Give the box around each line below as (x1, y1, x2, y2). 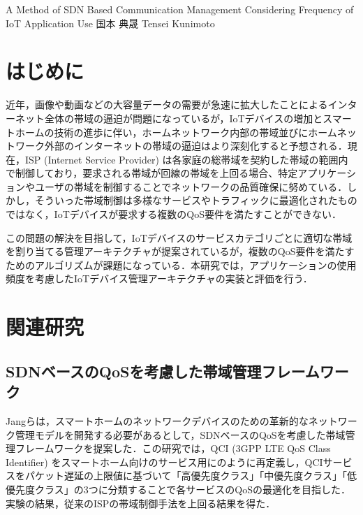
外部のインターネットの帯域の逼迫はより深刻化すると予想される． (44, 138, 348, 153)
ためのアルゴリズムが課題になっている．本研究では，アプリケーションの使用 (6, 257, 357, 272)
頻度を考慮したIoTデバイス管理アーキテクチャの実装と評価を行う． (6, 271, 313, 286)
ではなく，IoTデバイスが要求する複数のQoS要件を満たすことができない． (6, 207, 341, 222)
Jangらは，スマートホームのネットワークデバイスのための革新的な (6, 414, 309, 428)
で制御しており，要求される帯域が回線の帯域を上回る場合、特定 (6, 166, 298, 180)
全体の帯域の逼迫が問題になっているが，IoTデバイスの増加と (44, 110, 323, 125)
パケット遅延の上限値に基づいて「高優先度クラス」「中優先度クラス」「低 (24, 468, 357, 483)
